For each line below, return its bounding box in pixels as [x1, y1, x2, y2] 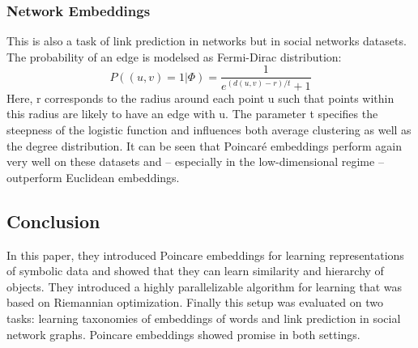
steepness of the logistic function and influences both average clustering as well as [6, 121, 412, 138]
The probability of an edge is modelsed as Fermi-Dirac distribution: [6, 48, 342, 65]
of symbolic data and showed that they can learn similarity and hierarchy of [6, 262, 384, 279]
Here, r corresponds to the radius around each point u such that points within [6, 89, 395, 106]
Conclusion [6, 208, 100, 233]
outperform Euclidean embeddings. [6, 168, 180, 185]
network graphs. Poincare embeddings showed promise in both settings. [6, 325, 360, 342]
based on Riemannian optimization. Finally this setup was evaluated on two [6, 294, 384, 311]
